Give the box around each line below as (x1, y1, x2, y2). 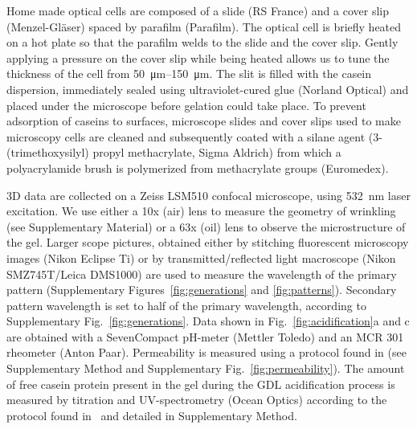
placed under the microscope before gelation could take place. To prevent (6, 96, 366, 113)
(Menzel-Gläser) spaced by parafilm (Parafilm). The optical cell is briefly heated (6, 18, 402, 35)
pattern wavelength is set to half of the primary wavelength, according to (6, 296, 366, 313)
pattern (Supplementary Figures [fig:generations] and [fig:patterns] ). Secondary (6, 281, 397, 298)
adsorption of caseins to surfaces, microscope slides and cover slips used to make (6, 112, 401, 129)
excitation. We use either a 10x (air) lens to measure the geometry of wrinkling (6, 202, 396, 219)
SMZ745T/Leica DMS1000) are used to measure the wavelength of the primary (6, 265, 397, 282)
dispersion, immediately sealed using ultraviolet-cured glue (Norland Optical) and (6, 80, 409, 97)
